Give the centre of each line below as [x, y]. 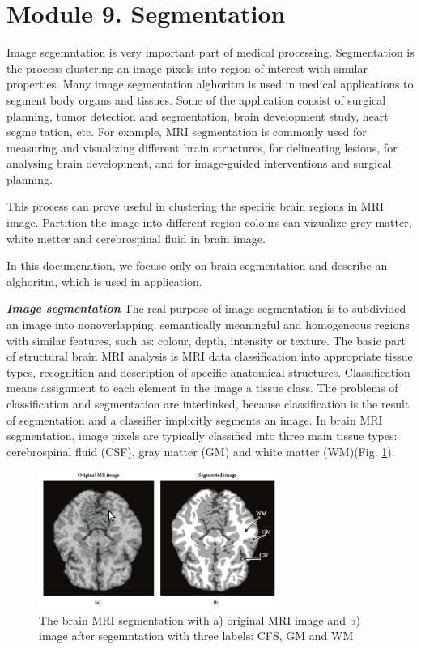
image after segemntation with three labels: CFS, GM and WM [196, 636]
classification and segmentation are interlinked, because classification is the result [208, 403]
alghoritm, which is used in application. [104, 281]
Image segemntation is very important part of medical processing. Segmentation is [210, 52]
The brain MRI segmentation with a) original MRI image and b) [200, 619]
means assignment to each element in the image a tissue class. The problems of [202, 388]
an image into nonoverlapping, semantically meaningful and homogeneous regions [208, 324]
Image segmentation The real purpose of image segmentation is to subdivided [206, 308]
